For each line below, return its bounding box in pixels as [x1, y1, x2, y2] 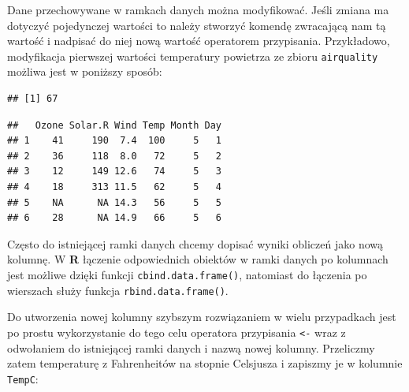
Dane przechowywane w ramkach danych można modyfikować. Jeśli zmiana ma [7, 2, 389, 17]
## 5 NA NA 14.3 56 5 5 [7, 196, 222, 208]
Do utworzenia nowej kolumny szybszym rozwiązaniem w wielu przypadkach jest [7, 308, 396, 325]
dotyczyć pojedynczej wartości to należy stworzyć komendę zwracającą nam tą [7, 17, 386, 33]
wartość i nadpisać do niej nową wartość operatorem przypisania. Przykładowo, [7, 32, 390, 49]
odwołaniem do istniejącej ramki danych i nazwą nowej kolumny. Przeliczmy [7, 339, 375, 356]
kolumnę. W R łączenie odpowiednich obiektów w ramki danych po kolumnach [7, 251, 389, 267]
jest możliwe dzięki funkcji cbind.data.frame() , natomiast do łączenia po [7, 266, 367, 282]
